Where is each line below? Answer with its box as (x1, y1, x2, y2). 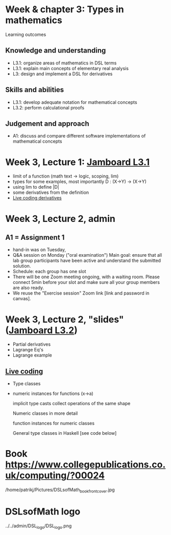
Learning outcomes (5, 31, 46, 37)
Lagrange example (12, 352, 52, 359)
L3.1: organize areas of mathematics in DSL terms (12, 60, 117, 66)
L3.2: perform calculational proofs (12, 104, 85, 110)
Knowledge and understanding (5, 46, 106, 55)
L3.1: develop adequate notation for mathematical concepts (12, 99, 137, 105)
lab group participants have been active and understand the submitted (12, 257, 161, 264)
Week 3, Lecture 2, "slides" (5, 314, 124, 325)
